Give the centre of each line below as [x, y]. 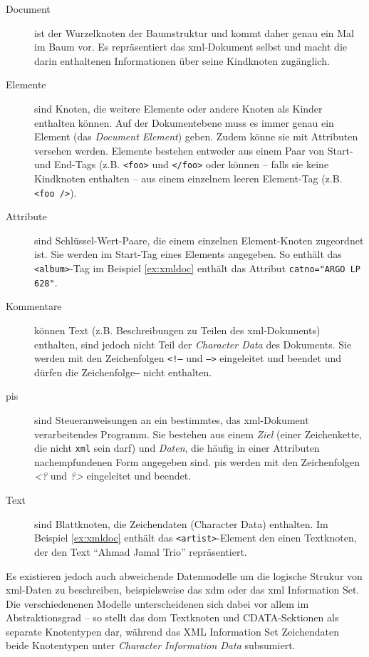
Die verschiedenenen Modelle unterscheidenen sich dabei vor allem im [157, 603]
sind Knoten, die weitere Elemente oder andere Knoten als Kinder [178, 108]
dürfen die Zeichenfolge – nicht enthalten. [123, 372]
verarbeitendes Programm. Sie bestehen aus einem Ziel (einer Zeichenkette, [198, 434]
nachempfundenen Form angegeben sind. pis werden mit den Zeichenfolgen [197, 461]
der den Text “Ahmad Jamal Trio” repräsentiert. [141, 551]
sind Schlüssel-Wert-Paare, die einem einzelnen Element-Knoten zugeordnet [199, 240]
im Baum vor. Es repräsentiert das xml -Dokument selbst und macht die [191, 47]
